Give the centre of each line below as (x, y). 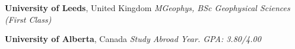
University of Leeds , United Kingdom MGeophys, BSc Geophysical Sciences (147, 8)
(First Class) (28, 19)
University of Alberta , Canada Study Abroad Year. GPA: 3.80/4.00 (133, 39)
